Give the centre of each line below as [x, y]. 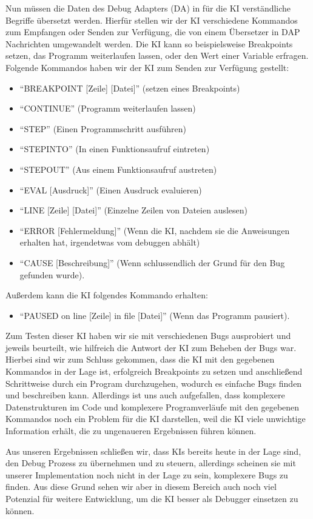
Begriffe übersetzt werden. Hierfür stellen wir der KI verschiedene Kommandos [152, 20]
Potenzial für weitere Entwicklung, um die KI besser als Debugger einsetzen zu [152, 498]
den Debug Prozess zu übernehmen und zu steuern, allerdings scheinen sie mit [151, 463]
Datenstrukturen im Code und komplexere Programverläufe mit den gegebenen [153, 407]
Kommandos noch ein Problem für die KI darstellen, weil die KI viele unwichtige [156, 419]
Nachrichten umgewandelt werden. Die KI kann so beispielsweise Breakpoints [149, 43]
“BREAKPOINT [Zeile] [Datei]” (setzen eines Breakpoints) [130, 88]
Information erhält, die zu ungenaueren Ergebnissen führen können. [131, 431]
